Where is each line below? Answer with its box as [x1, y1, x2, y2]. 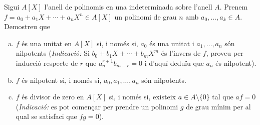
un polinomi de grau [114, 11, 177, 22]
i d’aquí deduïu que [144, 57, 204, 68]
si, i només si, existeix [109, 91, 176, 102]
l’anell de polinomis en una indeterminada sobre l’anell [44, 2, 212, 12]
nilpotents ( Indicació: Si [16, 48, 90, 58]
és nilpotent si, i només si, [22, 74, 102, 85]
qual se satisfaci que [16, 111, 77, 121]
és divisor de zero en [22, 91, 84, 102]
